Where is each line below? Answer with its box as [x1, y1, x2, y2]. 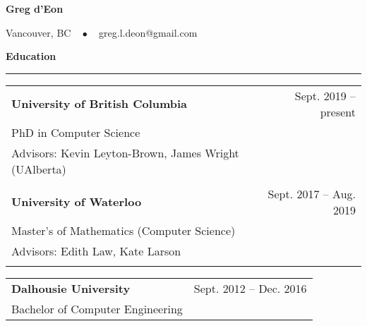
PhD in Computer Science [11, 123, 140, 140]
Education [6, 49, 56, 64]
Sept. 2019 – [294, 87, 356, 104]
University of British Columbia [11, 95, 188, 112]
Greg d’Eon [6, 1, 64, 16]
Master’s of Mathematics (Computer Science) [11, 222, 236, 239]
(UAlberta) [11, 160, 66, 177]
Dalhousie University [11, 279, 131, 296]
